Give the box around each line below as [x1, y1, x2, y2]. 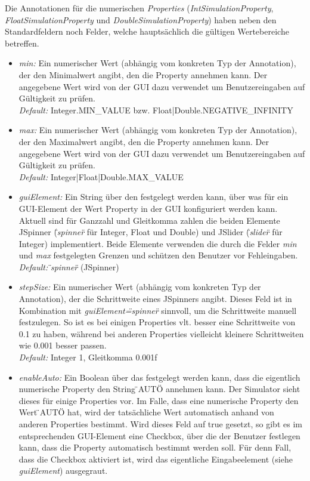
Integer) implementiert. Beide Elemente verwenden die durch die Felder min [18, 237, 297, 249]
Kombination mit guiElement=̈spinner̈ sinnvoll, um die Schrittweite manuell [18, 304, 297, 316]
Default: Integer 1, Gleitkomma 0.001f [18, 351, 157, 363]
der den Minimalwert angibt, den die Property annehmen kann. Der [18, 68, 268, 81]
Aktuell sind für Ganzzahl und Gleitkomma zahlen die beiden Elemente [18, 214, 280, 226]
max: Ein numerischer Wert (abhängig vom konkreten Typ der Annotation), [18, 124, 297, 136]
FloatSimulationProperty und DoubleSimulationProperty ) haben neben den [5, 13, 277, 26]
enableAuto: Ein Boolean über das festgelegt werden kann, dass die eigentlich [18, 371, 300, 383]
